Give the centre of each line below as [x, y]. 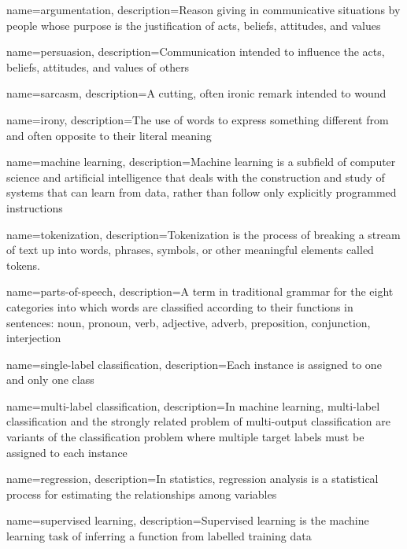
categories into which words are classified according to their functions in [180, 306]
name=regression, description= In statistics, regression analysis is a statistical [192, 479]
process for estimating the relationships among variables [142, 494]
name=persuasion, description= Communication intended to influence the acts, [196, 52]
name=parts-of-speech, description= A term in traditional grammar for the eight [200, 291]
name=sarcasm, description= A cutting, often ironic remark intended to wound [196, 93]
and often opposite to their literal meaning [109, 135]
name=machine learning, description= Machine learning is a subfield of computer [201, 162]
